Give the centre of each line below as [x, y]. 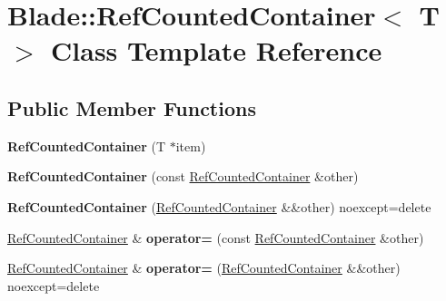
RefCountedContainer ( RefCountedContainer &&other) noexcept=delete [219, 206]
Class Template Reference [217, 50]
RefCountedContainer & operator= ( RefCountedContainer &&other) [204, 268]
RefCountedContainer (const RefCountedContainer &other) [183, 176]
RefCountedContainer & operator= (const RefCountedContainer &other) [216, 237]
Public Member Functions [132, 107]
